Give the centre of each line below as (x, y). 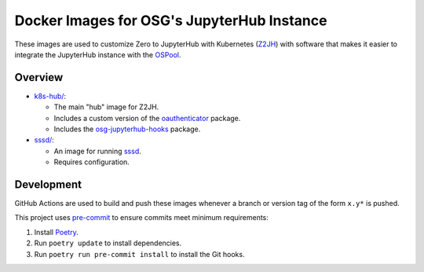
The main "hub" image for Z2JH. (106, 107)
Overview (39, 77)
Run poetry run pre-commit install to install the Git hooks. (139, 254)
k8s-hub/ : (50, 96)
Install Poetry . (56, 232)
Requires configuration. (91, 162)
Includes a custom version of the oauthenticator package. (147, 118)
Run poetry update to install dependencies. (108, 243)
